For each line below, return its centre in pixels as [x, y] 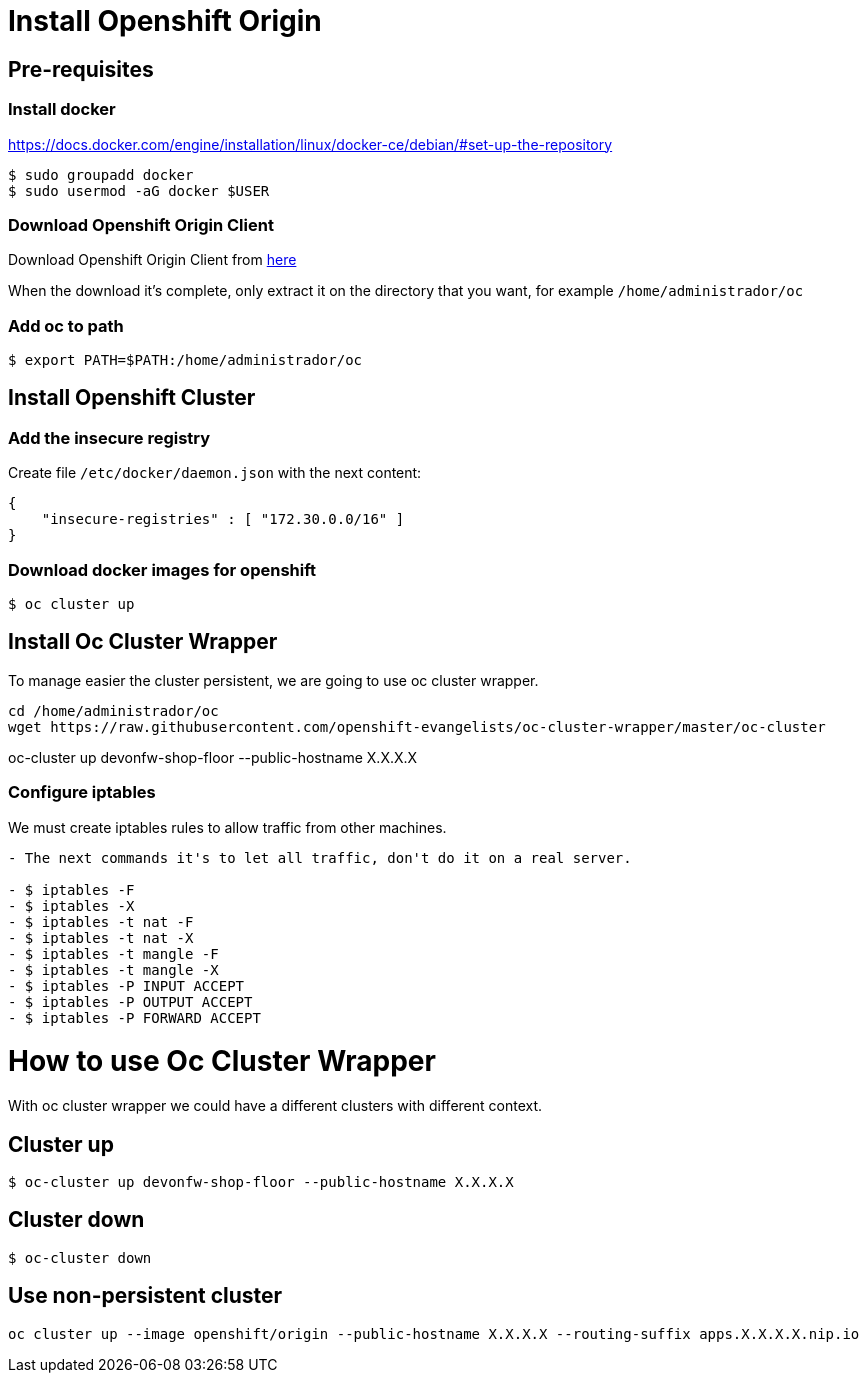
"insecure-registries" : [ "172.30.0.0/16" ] [223, 519]
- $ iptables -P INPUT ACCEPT [126, 985]
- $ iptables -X [71, 905]
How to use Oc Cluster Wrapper [222, 1061]
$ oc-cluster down [80, 1257]
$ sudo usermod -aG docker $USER [139, 190]
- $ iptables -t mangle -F [113, 953]
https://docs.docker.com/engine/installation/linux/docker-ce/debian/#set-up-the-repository [310, 144]
